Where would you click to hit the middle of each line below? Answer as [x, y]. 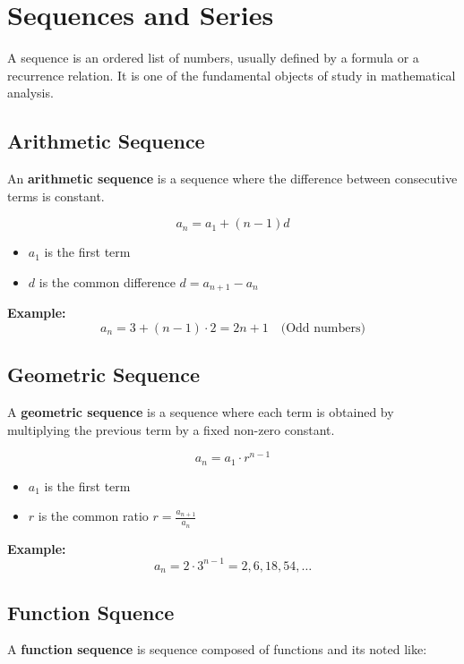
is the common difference [107, 281]
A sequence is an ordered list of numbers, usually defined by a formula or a [213, 58]
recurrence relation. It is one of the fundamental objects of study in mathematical [232, 75]
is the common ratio [93, 516]
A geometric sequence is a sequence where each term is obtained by [201, 412]
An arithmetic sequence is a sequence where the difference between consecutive [232, 179]
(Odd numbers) [323, 328]
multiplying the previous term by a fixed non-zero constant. [171, 429]
